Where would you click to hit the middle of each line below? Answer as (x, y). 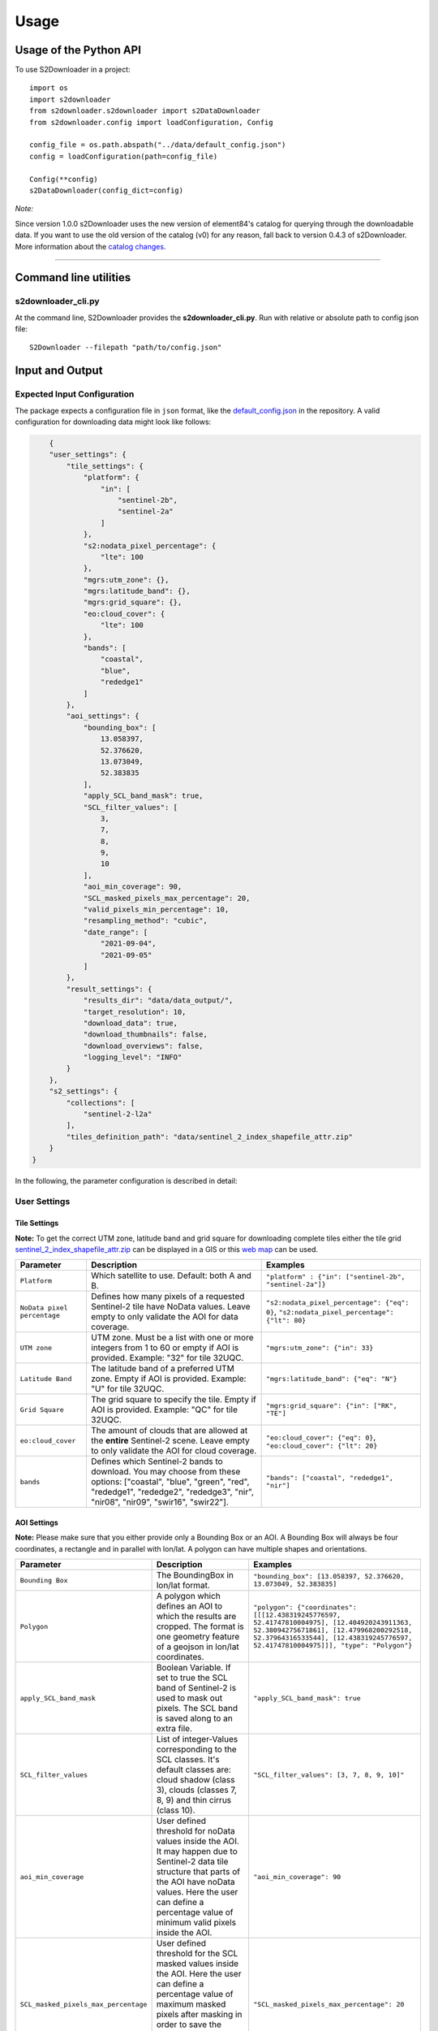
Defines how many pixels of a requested (167, 1297)
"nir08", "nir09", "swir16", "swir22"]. (159, 1502)
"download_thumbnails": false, (146, 1035)
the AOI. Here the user (199, 1974)
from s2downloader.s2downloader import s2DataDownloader (145, 111)
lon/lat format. (183, 1586)
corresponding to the (196, 1749)
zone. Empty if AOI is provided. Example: (168, 1379)
